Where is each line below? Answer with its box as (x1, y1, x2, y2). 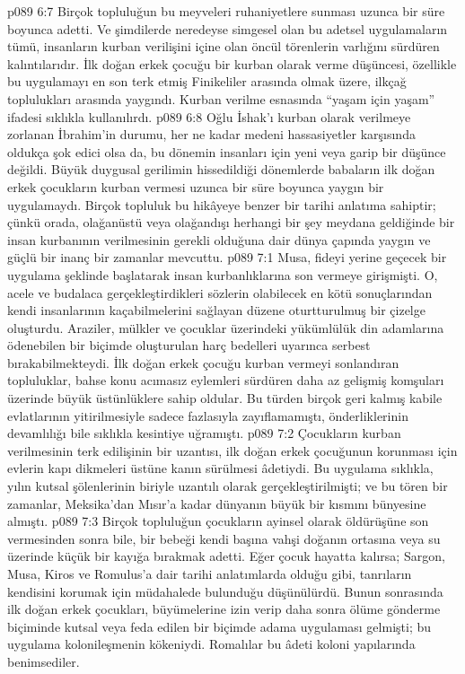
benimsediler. (7, 652, 80, 670)
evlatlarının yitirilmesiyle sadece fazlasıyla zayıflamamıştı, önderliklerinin (7, 406, 408, 425)
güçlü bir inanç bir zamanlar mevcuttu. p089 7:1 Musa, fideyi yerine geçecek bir (7, 248, 447, 267)
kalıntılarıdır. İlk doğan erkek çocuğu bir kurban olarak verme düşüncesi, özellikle (7, 54, 457, 73)
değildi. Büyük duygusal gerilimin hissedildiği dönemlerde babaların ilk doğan (7, 160, 435, 179)
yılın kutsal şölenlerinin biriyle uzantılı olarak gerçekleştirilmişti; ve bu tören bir (7, 477, 448, 495)
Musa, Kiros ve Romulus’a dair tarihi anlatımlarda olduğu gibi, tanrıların (7, 565, 412, 582)
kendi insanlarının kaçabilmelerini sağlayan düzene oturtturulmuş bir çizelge (7, 301, 426, 319)
